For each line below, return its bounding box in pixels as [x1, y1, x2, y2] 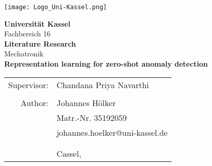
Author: [20, 96, 49, 109]
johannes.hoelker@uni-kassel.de [56, 126, 168, 138]
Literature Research [4, 38, 76, 49]
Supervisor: [8, 78, 49, 91]
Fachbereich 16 [4, 28, 51, 39]
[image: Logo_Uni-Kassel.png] [4, 4, 107, 11]
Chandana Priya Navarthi [56, 78, 149, 91]
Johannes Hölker [56, 96, 116, 109]
